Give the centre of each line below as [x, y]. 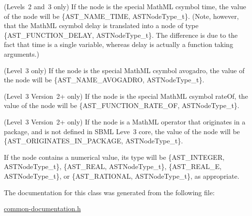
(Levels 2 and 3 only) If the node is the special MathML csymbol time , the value [125, 6]
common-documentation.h [42, 208]
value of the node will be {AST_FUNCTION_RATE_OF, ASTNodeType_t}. [122, 105]
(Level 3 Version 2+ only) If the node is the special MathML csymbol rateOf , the [126, 96]
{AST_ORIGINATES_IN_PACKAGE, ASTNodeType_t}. [94, 141]
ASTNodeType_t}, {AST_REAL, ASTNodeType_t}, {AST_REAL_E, [113, 166]
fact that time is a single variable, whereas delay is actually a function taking [118, 44]
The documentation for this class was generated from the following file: [109, 192]
